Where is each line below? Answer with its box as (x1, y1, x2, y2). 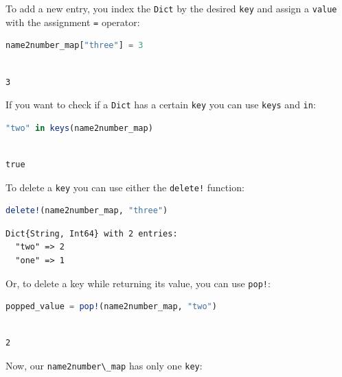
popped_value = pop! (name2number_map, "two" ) (5, 302, 217, 312)
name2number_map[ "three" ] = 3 (5, 40, 144, 51)
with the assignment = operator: (5, 14, 140, 29)
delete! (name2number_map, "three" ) (5, 206, 168, 216)
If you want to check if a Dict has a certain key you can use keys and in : (5, 97, 316, 112)
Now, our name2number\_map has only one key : (5, 358, 203, 372)
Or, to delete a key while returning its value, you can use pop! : (5, 276, 271, 290)
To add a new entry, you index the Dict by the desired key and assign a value (5, 1, 337, 15)
